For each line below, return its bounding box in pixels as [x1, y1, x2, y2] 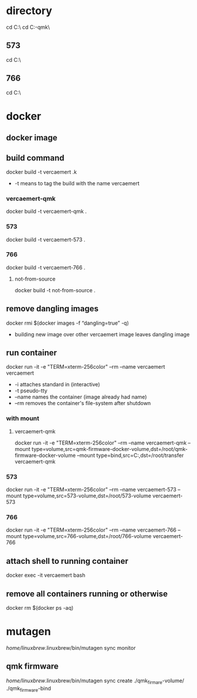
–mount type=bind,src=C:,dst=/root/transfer [76, 452, 184, 459]
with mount [6, 415, 39, 423]
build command [6, 153, 65, 163]
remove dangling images [6, 304, 99, 314]
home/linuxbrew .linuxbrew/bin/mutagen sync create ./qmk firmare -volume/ [6, 677, 185, 686]
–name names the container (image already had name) [14, 393, 147, 400]
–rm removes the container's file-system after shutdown [14, 400, 151, 407]
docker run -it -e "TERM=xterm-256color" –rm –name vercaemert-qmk [14, 439, 187, 446]
